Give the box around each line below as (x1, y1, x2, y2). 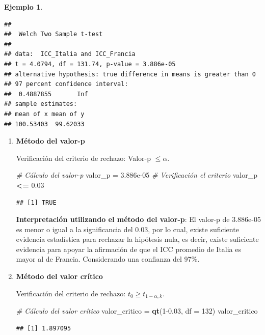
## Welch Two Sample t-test (4, 31, 103, 38)
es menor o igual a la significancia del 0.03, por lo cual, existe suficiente (16, 224, 239, 234)
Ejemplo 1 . (4, 2, 43, 12)
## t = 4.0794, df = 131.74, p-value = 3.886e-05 (4, 60, 176, 68)
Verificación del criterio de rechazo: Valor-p (16, 152, 151, 163)
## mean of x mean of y (4, 110, 85, 118)
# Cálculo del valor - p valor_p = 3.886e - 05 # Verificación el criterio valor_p (16, 170, 258, 180)
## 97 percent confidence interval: (4, 80, 128, 88)
